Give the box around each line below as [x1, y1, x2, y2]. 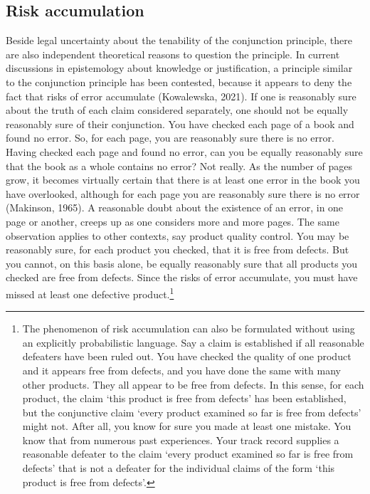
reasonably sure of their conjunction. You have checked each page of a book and [6, 116, 354, 131]
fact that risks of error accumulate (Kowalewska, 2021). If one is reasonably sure [6, 88, 356, 103]
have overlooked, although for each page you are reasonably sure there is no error [6, 186, 360, 201]
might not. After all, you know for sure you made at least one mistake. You [22, 419, 351, 433]
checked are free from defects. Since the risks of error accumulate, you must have [6, 270, 358, 285]
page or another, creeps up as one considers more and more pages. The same [6, 214, 339, 228]
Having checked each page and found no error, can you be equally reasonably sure [6, 144, 363, 159]
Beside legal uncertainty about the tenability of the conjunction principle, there [6, 33, 352, 48]
